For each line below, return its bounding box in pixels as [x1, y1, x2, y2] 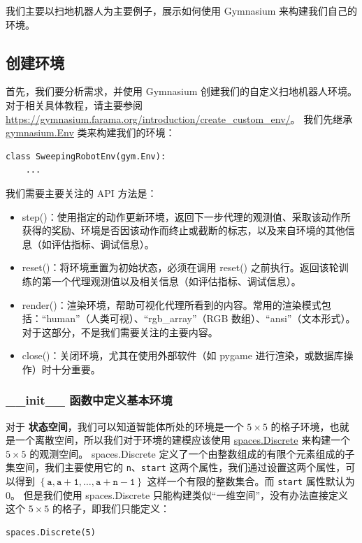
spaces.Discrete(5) [6, 527, 96, 537]
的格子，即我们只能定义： [52, 501, 170, 516]
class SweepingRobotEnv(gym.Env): [6, 151, 166, 161]
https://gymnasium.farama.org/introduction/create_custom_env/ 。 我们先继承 [6, 111, 353, 126]
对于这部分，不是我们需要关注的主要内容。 [22, 324, 218, 339]
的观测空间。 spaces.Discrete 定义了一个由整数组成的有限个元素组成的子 [29, 446, 355, 461]
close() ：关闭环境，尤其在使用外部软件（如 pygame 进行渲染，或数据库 [22, 348, 344, 363]
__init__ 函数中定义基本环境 [6, 391, 173, 409]
